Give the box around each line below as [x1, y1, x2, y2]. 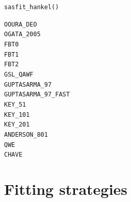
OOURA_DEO [4, 20, 37, 28]
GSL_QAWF [4, 70, 34, 78]
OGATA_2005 [4, 31, 41, 38]
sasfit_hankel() [4, 4, 59, 11]
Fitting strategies [4, 179, 127, 199]
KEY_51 [4, 100, 26, 108]
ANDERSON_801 [4, 131, 48, 138]
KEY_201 [4, 121, 30, 129]
